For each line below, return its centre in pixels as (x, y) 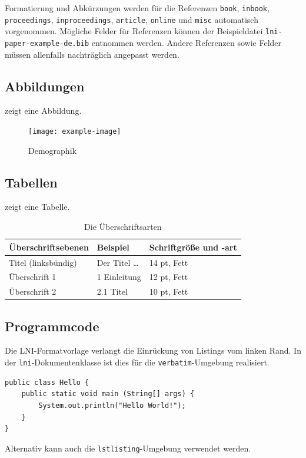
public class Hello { (47, 382)
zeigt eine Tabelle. (37, 207)
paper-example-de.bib (47, 43)
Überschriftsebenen (49, 247)
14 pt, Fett (169, 262)
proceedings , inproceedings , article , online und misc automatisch (132, 19)
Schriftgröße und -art (193, 247)
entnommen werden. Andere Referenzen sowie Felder (187, 42)
